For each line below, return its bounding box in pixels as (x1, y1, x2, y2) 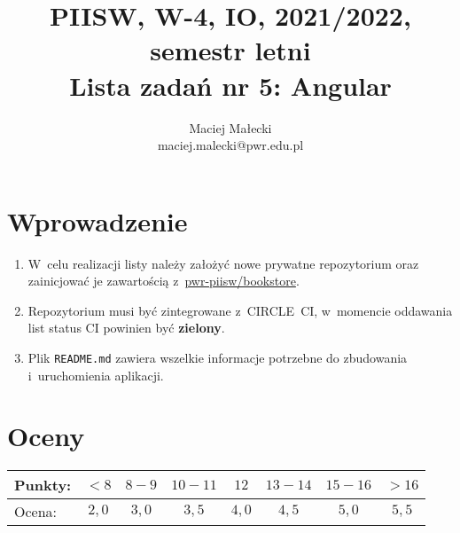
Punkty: (14, 474, 72, 496)
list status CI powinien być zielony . (27, 318, 225, 337)
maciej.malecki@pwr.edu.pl (157, 136, 304, 154)
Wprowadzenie (7, 202, 188, 239)
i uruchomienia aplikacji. (27, 365, 164, 384)
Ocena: (14, 501, 58, 522)
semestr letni (150, 32, 311, 68)
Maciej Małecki (189, 118, 272, 137)
